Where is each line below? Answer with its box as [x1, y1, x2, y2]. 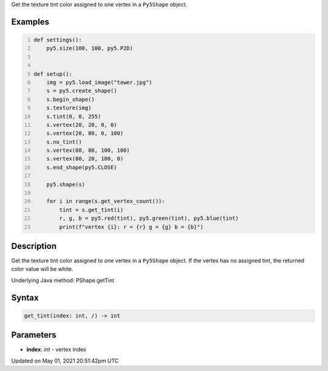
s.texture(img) [46, 104, 92, 112]
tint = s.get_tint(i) [59, 206, 124, 213]
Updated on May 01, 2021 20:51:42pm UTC [11, 357, 119, 364]
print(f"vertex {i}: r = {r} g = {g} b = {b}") [59, 223, 203, 230]
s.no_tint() [46, 138, 82, 145]
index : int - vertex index [26, 346, 86, 353]
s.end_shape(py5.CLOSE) [46, 164, 118, 171]
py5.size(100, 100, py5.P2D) [46, 45, 134, 52]
